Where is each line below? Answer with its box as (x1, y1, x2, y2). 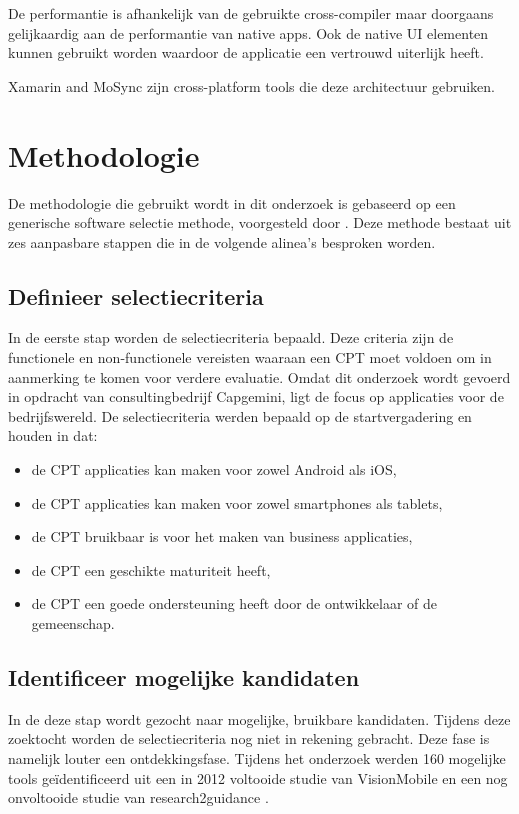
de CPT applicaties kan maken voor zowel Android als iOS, (31, 459, 397, 480)
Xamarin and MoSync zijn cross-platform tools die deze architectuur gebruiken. (8, 75, 495, 96)
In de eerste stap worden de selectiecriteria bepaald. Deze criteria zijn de (8, 327, 454, 348)
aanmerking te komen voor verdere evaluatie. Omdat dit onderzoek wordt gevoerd (8, 366, 511, 387)
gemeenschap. (31, 613, 115, 634)
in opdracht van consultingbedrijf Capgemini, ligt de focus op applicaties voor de (8, 386, 504, 407)
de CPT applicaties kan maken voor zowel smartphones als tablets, (31, 492, 443, 513)
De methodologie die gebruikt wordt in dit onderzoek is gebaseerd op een (8, 192, 456, 213)
